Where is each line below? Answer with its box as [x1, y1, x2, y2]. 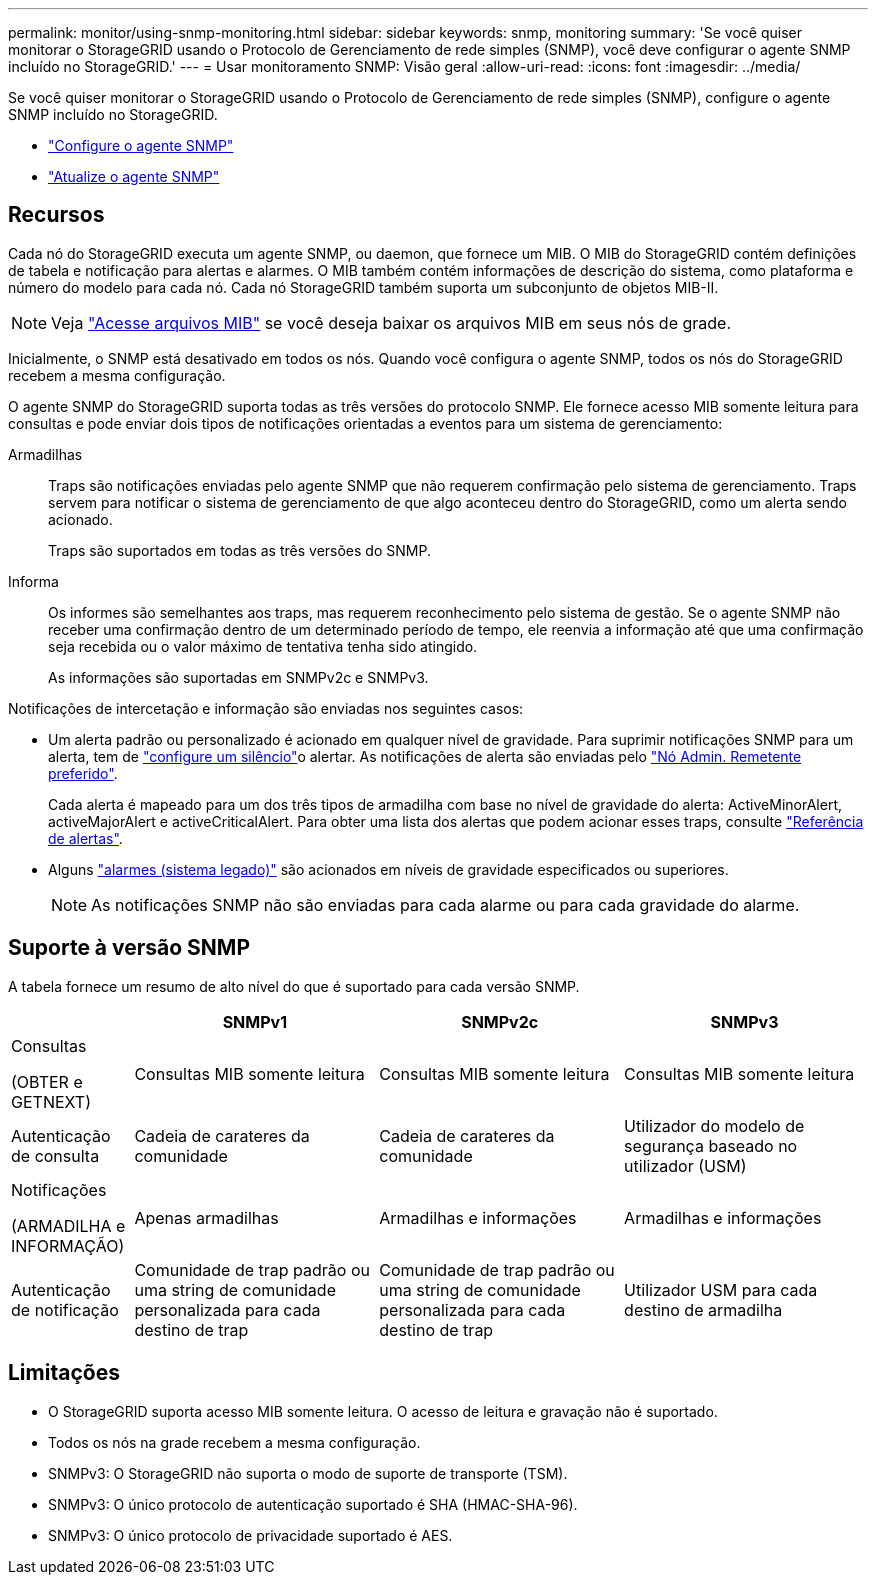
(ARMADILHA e [11, 1215, 126, 1236]
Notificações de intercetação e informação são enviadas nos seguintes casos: [8, 699, 524, 717]
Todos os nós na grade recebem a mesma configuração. [48, 1433, 421, 1451]
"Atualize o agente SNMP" [48, 168, 220, 185]
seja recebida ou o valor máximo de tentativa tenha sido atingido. [48, 637, 478, 655]
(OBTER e [11, 1071, 83, 1092]
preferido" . [48, 764, 118, 782]
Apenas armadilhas [134, 1207, 279, 1228]
